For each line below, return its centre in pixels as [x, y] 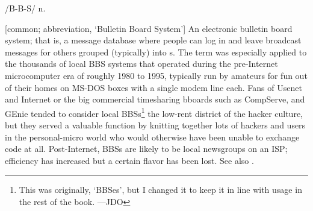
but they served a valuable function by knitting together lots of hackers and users [155, 125]
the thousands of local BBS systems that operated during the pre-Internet [141, 64]
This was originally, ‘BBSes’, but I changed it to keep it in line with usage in [160, 190]
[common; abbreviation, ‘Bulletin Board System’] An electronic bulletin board [149, 28]
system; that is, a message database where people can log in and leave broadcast [153, 40]
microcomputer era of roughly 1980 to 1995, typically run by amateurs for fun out [156, 75]
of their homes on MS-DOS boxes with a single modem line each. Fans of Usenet [153, 87]
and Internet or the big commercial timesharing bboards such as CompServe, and [155, 99]
